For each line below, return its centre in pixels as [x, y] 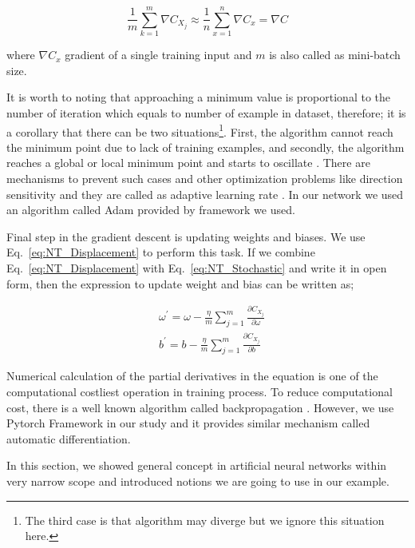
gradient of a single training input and [158, 55]
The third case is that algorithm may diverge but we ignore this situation [205, 520]
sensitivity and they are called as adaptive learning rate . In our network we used [205, 194]
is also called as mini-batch [335, 55]
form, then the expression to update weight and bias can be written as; [180, 283]
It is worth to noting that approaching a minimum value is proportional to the [199, 97]
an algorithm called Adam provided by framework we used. [151, 210]
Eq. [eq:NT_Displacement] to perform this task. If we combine [161, 252]
